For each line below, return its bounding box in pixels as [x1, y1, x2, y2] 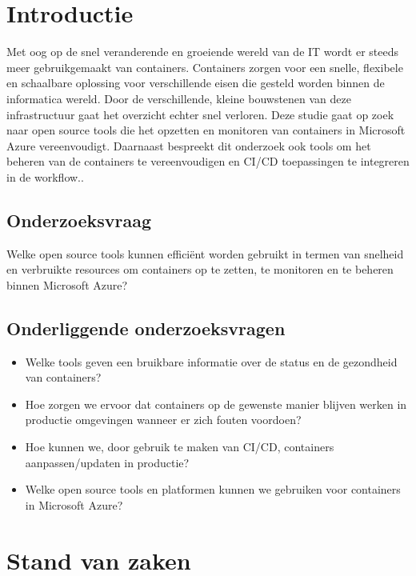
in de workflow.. [6, 168, 84, 185]
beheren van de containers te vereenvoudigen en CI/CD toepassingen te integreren [6, 153, 410, 170]
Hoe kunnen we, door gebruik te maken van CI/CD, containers [25, 438, 334, 455]
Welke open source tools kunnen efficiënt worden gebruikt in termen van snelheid [6, 245, 404, 262]
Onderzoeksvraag [6, 207, 152, 232]
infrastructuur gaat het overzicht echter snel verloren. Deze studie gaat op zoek [6, 106, 394, 122]
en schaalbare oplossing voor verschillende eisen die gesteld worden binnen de [6, 74, 385, 91]
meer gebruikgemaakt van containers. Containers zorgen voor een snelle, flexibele [6, 58, 403, 75]
